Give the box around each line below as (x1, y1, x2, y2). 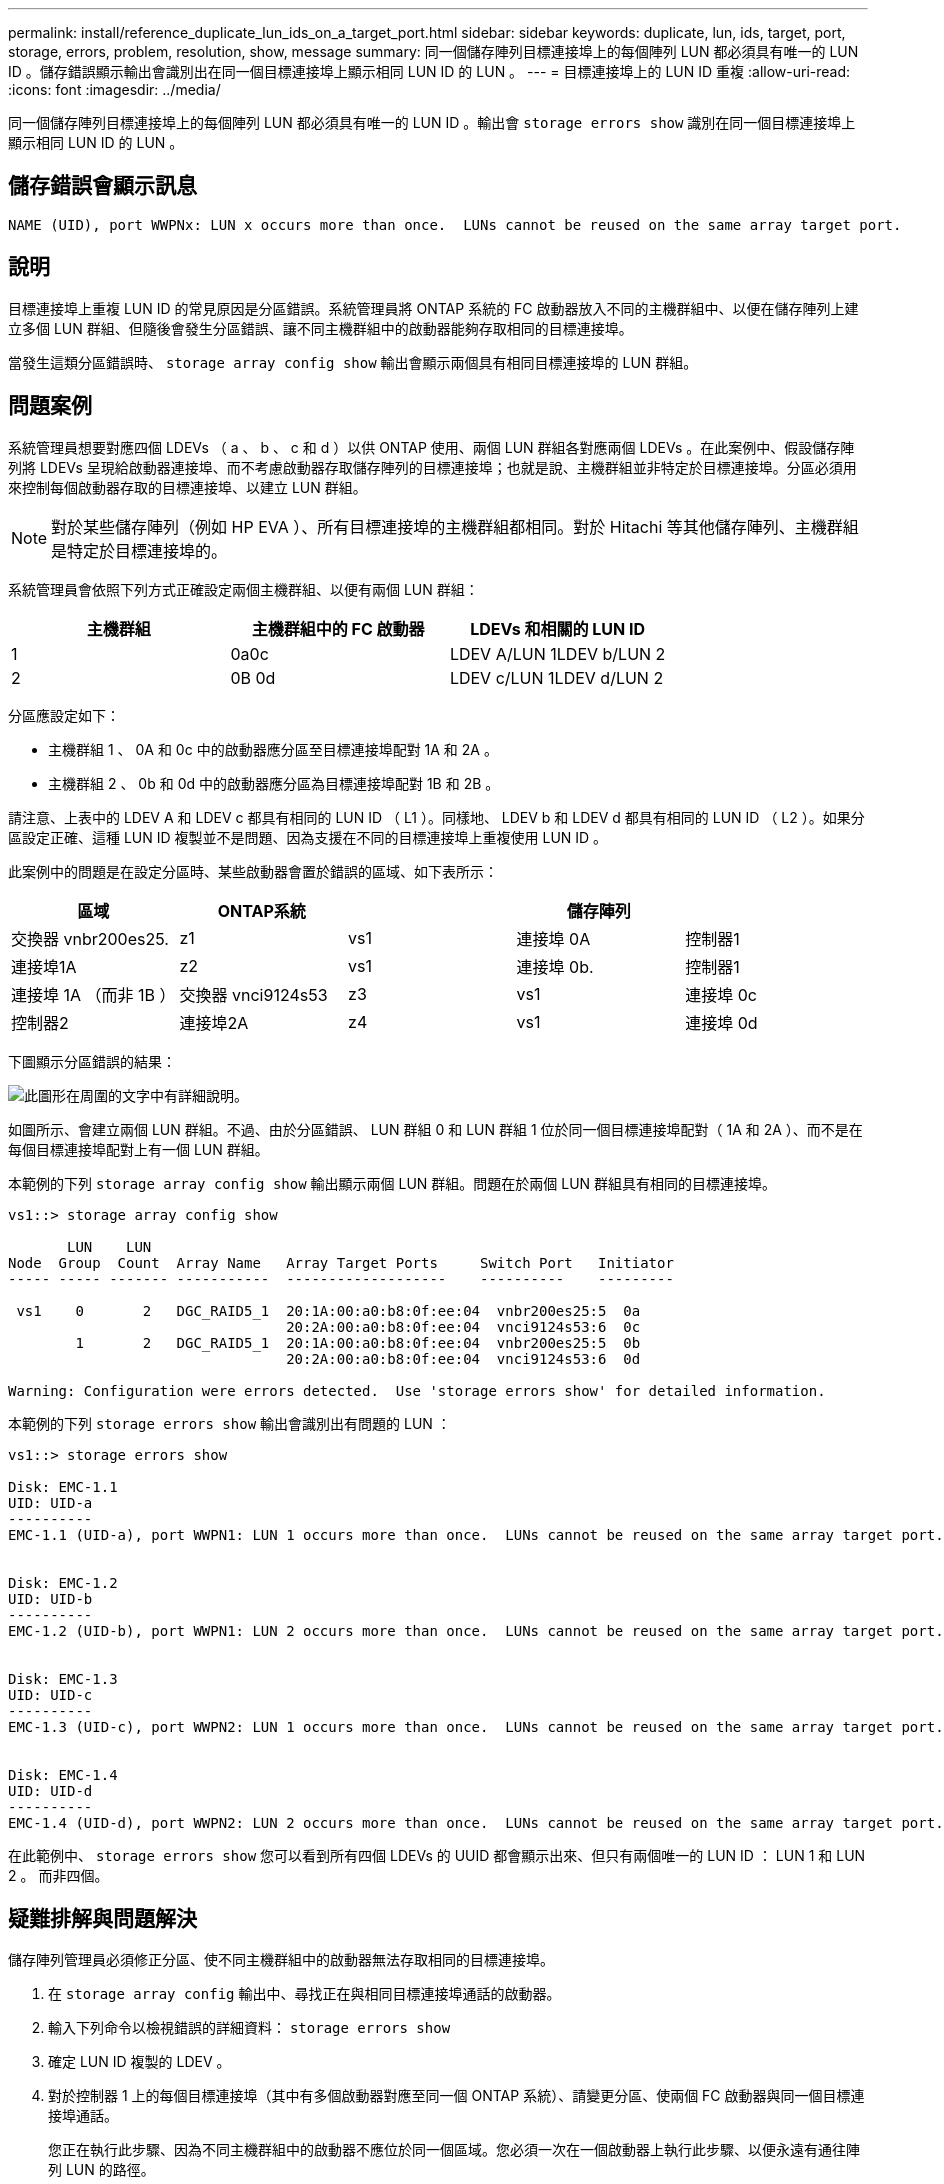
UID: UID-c (8, 1686, 93, 1703)
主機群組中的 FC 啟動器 (251, 618, 425, 639)
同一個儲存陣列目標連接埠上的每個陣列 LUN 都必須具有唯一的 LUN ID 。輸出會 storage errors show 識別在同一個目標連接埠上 (8, 114, 856, 131)
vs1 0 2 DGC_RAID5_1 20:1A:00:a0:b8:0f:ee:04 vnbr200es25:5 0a (16, 1302, 641, 1319)
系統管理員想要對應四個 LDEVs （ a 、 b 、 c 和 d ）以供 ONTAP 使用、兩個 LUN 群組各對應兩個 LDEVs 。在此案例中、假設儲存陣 (8, 438, 855, 456)
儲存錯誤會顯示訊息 (8, 173, 197, 199)
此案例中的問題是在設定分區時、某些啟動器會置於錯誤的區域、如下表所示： (8, 862, 498, 880)
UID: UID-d (8, 1782, 93, 1799)
